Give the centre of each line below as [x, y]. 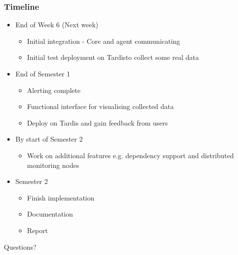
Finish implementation [61, 197]
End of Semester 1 [43, 73]
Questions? [20, 246]
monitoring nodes [53, 165]
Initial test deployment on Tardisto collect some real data [113, 57]
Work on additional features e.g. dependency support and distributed [130, 155]
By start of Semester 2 [49, 139]
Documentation [50, 214]
